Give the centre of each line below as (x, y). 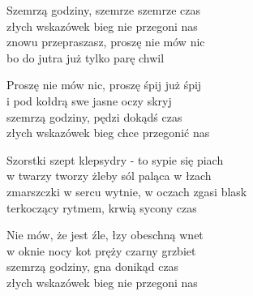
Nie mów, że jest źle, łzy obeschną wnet (105, 235)
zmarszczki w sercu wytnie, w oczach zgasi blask (127, 191)
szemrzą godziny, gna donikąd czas (93, 266)
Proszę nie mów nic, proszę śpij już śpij (104, 85)
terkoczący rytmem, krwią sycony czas (102, 207)
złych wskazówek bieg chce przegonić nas (108, 133)
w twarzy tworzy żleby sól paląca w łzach (109, 176)
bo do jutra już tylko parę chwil (86, 57)
